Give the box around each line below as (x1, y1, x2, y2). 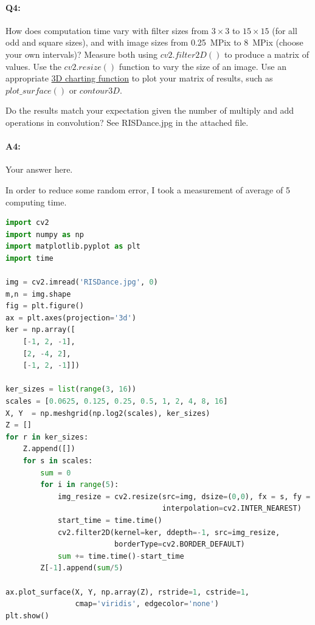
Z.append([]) (22, 444, 75, 454)
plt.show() (5, 611, 49, 620)
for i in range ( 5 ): (40, 480, 119, 489)
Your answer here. (5, 163, 73, 176)
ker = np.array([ (5, 325, 75, 334)
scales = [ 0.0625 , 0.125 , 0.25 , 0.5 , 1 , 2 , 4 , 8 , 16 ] (5, 397, 228, 406)
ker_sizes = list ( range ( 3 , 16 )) (5, 385, 136, 394)
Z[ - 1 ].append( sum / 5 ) (40, 564, 123, 573)
